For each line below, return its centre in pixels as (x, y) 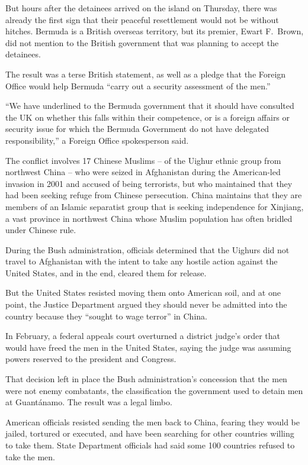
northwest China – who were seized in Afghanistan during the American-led (143, 172)
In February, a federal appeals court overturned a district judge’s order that (143, 336)
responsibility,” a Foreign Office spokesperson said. (97, 140)
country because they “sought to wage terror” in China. (106, 316)
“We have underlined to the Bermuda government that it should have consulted (150, 106)
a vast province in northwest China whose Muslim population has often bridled (149, 218)
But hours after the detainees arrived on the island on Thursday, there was (141, 8)
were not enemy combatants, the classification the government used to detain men (154, 390)
